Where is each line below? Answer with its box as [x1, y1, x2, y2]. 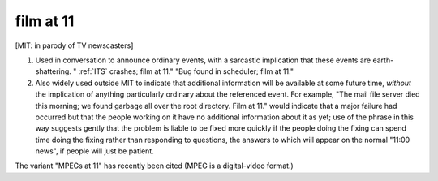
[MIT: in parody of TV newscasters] [15, 41, 134, 50]
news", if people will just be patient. [35, 146, 154, 156]
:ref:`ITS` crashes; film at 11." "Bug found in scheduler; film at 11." [78, 67, 294, 76]
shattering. [35, 67, 72, 76]
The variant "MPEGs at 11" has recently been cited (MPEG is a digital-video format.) [15, 161, 294, 170]
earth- [372, 55, 394, 65]
